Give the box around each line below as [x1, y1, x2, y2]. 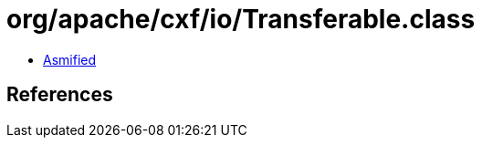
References [6, 83, 113, 107]
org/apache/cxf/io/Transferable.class [6, 4, 476, 35]
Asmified [43, 51, 97, 67]
